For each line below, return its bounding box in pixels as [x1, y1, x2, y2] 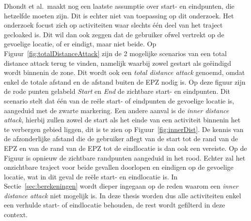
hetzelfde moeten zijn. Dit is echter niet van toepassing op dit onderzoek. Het [4, 10, 234, 20]
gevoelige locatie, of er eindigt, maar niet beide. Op [4, 39, 157, 49]
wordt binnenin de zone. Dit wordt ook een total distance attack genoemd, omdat [4, 67, 245, 77]
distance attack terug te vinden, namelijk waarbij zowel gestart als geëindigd [4, 58, 231, 68]
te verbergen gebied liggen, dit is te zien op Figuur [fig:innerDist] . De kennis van [4, 124, 244, 134]
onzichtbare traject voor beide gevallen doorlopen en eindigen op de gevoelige [4, 162, 234, 172]
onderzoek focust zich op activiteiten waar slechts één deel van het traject [4, 20, 223, 30]
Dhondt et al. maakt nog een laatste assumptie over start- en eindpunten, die [4, 1, 235, 11]
